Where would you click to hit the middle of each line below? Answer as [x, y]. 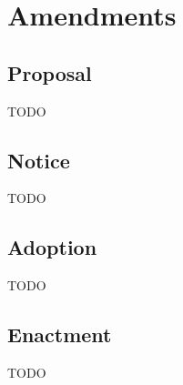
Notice [39, 160]
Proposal [50, 72]
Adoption [52, 247]
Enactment [60, 334]
